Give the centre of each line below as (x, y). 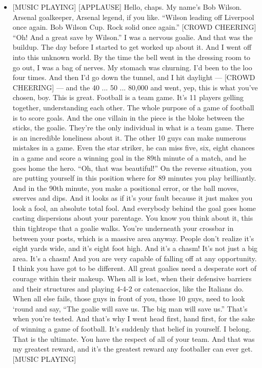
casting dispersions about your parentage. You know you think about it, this (133, 218)
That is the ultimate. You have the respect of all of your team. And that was (134, 338)
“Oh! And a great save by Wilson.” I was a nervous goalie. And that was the (133, 37)
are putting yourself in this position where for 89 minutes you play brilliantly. (134, 178)
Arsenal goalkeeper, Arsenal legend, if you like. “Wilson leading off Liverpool (133, 17)
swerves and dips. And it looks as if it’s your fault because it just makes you (133, 198)
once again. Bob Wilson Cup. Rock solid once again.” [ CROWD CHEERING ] (134, 27)
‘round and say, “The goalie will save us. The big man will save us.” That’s (130, 308)
